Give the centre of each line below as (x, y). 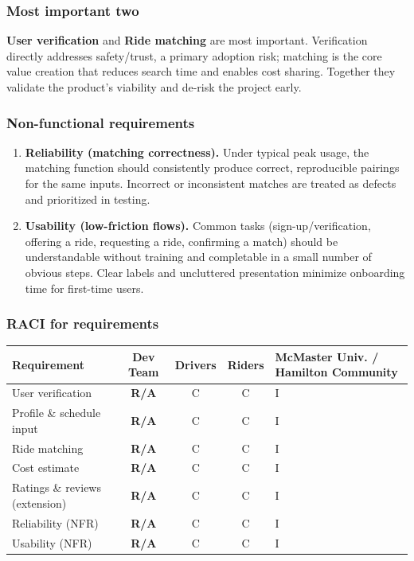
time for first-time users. (84, 288)
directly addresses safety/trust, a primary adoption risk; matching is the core (194, 55)
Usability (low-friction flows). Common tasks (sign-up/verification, (198, 226)
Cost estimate (46, 467)
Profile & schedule (57, 413)
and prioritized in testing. (88, 199)
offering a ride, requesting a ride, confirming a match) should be (182, 241)
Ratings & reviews (57, 487)
